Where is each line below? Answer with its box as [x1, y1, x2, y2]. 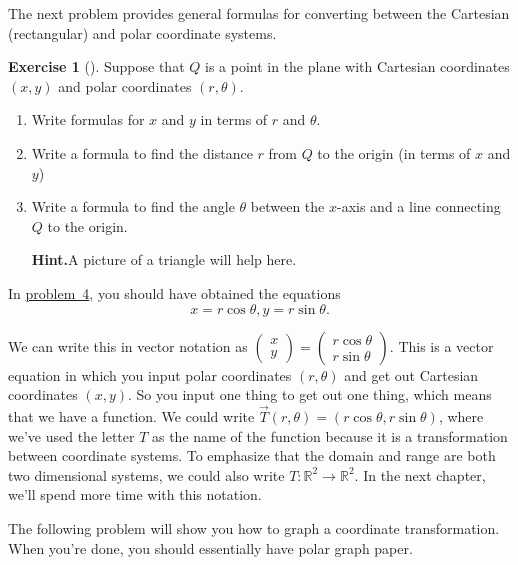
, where [438, 405, 484, 426]
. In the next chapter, [354, 464, 486, 485]
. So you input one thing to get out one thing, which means [128, 384, 492, 405]
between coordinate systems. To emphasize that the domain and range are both [8, 445, 496, 466]
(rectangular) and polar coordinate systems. [8, 22, 277, 43]
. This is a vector [389, 335, 494, 356]
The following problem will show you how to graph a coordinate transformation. [8, 517, 500, 538]
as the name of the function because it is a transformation [151, 425, 508, 446]
